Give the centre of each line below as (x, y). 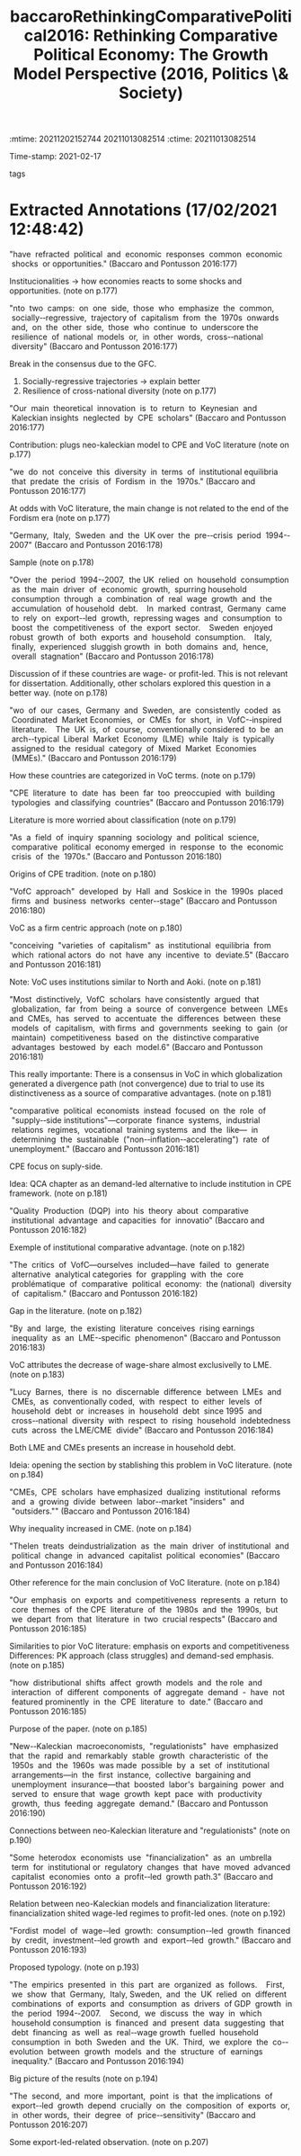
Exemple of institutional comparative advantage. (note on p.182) (127, 1247)
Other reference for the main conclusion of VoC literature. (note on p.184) (145, 1583)
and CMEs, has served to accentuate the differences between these (145, 1019)
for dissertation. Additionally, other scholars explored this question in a (140, 683)
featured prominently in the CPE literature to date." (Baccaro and (137, 1702)
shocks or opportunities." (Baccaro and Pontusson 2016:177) (124, 264)
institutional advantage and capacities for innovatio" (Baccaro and (138, 1220)
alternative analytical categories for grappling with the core (128, 1274)
